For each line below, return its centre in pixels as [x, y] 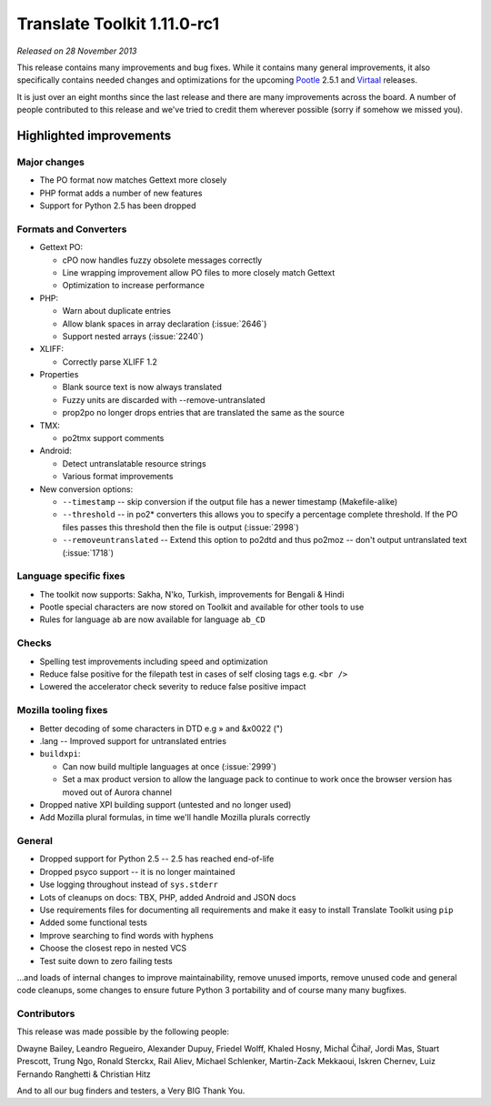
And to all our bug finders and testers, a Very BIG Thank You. [131, 1091]
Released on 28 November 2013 [77, 51]
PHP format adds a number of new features [121, 193]
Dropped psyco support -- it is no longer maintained [137, 871]
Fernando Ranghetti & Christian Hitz [84, 1074]
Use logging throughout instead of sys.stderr [129, 885]
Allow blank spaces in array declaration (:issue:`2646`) [165, 324]
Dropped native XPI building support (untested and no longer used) [165, 804]
